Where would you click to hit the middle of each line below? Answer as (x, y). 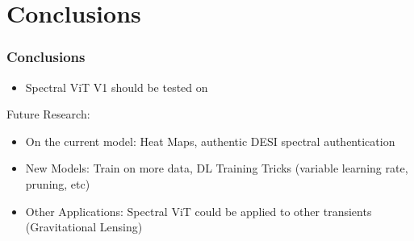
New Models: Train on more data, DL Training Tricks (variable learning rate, (217, 168)
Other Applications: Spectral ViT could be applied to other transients (199, 211)
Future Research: (48, 114)
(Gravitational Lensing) (84, 227)
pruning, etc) (58, 183)
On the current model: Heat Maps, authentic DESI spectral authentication (210, 141)
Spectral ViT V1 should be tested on (117, 87)
